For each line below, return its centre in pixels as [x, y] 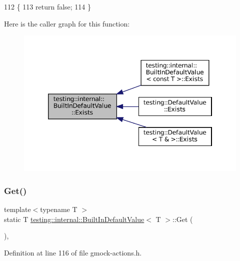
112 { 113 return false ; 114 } [48, 6]
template [17, 209]
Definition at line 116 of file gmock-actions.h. [73, 252]
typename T [59, 209]
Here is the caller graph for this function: [67, 23]
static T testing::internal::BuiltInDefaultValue [74, 219]
